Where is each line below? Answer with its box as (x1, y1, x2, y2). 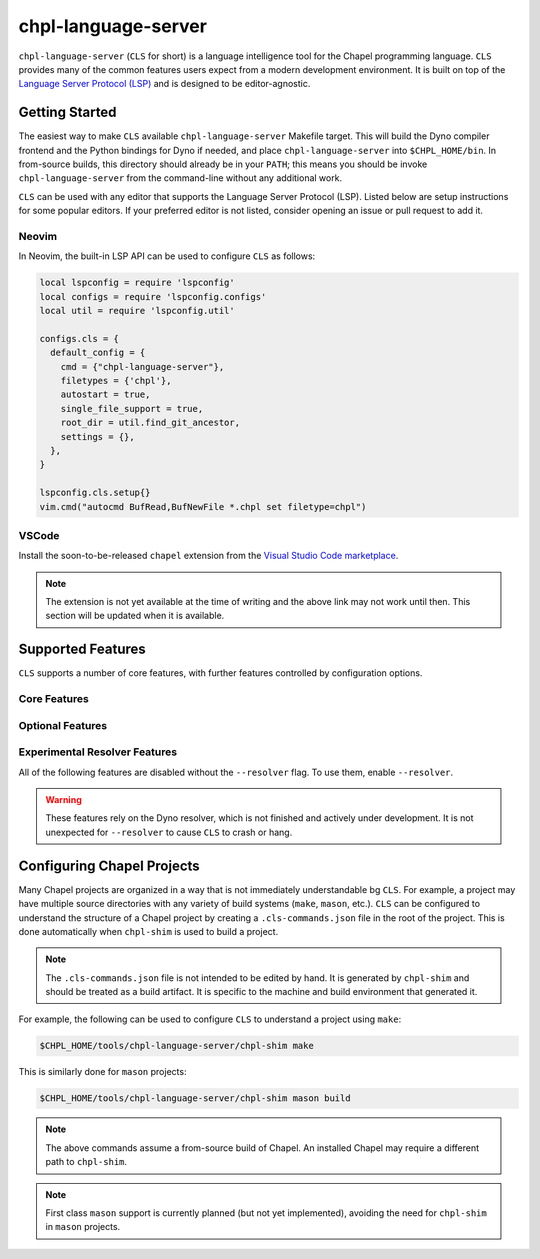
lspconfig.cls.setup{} (39, 487, 151, 499)
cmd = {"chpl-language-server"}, (60, 361, 225, 372)
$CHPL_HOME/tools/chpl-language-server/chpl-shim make (39, 1040, 314, 1052)
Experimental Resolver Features (18, 745, 178, 759)
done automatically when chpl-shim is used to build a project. (18, 925, 279, 937)
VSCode (18, 528, 60, 542)
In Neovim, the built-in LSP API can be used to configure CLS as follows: (18, 250, 316, 262)
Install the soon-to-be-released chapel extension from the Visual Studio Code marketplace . (18, 550, 399, 562)
